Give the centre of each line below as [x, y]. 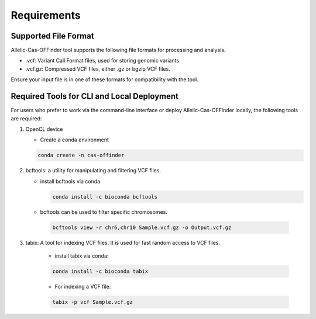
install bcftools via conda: [71, 181]
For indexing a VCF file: [83, 286]
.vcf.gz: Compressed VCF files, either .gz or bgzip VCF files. [98, 69]
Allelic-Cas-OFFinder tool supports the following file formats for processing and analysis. [118, 50]
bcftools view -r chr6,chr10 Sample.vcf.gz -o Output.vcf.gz [142, 227]
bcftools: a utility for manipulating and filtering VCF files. [93, 171]
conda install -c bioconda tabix [100, 271]
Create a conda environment [75, 140]
